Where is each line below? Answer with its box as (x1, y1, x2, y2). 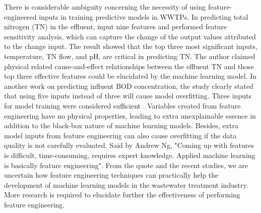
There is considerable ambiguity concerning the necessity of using (4, 2, 206, 12)
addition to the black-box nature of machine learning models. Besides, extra (4, 120, 238, 131)
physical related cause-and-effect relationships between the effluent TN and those (4, 61, 254, 71)
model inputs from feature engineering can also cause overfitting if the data (4, 130, 237, 140)
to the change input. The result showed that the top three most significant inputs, (4, 41, 257, 51)
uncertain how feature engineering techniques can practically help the (4, 170, 219, 180)
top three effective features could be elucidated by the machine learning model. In (4, 71, 257, 81)
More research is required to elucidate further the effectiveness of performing (4, 189, 240, 200)
